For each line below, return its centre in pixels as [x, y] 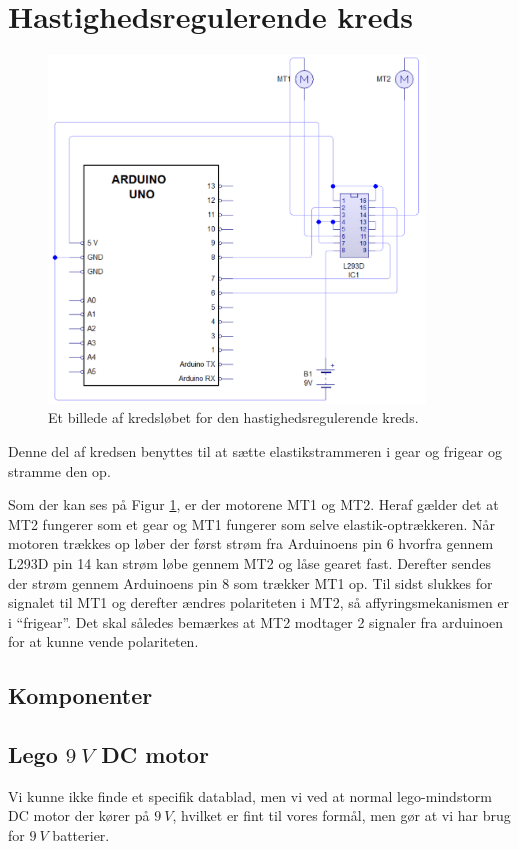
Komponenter [80, 695]
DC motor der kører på [79, 815]
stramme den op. [59, 470]
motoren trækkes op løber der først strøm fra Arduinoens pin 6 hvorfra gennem [251, 543]
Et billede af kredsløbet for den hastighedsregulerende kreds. [233, 417]
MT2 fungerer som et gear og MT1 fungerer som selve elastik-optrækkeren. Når [252, 523]
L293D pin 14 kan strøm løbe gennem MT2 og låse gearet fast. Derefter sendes [249, 562]
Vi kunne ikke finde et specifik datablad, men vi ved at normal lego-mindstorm [250, 795]
